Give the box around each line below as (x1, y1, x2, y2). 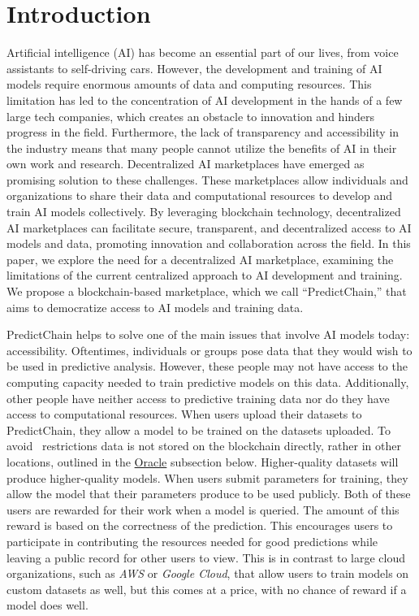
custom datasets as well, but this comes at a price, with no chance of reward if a (6, 580, 407, 597)
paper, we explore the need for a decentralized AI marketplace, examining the (6, 250, 394, 267)
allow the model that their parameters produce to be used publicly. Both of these (6, 485, 411, 502)
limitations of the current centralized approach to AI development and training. (6, 267, 403, 284)
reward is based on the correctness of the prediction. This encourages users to (6, 517, 393, 534)
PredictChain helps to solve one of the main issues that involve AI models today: (6, 326, 410, 343)
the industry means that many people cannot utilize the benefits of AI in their (6, 139, 397, 156)
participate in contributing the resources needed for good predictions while (6, 532, 378, 549)
